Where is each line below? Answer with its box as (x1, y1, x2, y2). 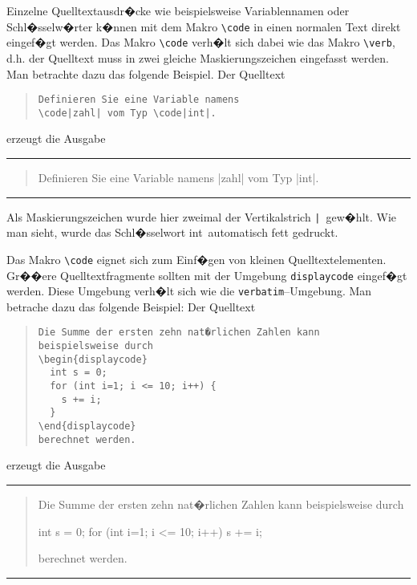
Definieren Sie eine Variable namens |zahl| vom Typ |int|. (38, 169, 319, 185)
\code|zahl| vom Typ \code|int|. (38, 107, 217, 119)
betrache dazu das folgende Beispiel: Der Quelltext (6, 298, 256, 315)
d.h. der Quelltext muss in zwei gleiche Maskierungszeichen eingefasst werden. (6, 49, 389, 66)
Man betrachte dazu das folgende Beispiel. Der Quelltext (6, 65, 285, 82)
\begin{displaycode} (38, 353, 148, 365)
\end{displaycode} (38, 420, 136, 432)
